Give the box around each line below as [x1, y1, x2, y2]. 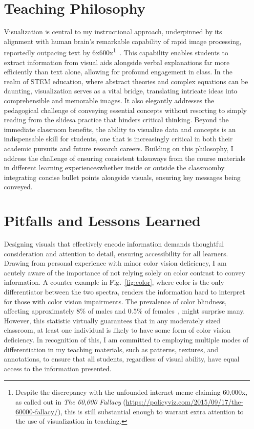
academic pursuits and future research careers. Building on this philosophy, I [4, 143, 233, 153]
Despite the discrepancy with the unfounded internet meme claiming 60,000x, [15, 387, 248, 397]
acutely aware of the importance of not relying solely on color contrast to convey [4, 267, 245, 277]
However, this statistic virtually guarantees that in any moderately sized [4, 315, 221, 325]
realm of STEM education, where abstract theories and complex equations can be [4, 76, 248, 86]
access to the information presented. [4, 363, 112, 373]
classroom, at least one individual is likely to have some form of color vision [4, 325, 231, 335]
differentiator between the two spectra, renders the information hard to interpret [4, 286, 245, 296]
